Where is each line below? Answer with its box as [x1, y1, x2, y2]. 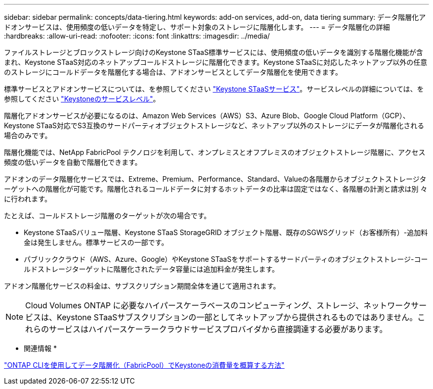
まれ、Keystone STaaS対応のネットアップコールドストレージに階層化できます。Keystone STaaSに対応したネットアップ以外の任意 [4, 58, 428, 66]
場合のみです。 [4, 131, 52, 140]
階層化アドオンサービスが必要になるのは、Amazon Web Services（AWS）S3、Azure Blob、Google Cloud [4, 111, 348, 120]
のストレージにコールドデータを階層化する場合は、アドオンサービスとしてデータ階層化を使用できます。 [4, 68, 342, 76]
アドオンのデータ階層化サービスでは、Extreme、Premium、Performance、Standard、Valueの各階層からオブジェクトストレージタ [4, 175, 427, 183]
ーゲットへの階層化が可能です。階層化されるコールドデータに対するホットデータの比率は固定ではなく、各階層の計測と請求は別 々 [4, 185, 428, 193]
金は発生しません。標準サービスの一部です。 [24, 238, 169, 246]
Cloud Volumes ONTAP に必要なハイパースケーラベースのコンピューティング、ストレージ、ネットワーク [25, 300, 411, 310]
